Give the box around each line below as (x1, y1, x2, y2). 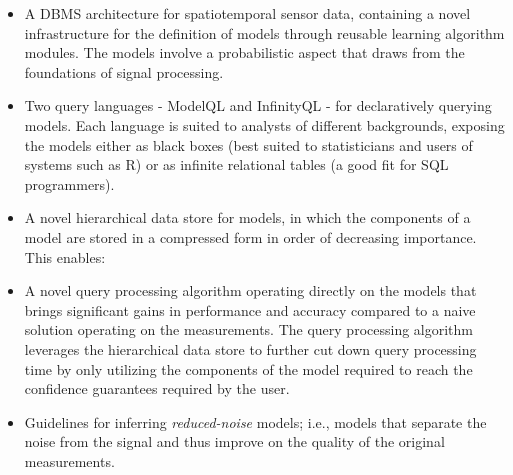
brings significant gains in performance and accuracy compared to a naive (24, 299, 476, 320)
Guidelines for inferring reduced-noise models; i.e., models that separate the (24, 411, 487, 432)
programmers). (24, 173, 115, 194)
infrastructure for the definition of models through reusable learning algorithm (24, 22, 505, 43)
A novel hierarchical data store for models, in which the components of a (24, 207, 471, 228)
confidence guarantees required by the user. (24, 378, 290, 399)
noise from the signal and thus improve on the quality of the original (24, 431, 445, 452)
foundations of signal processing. (24, 61, 224, 82)
